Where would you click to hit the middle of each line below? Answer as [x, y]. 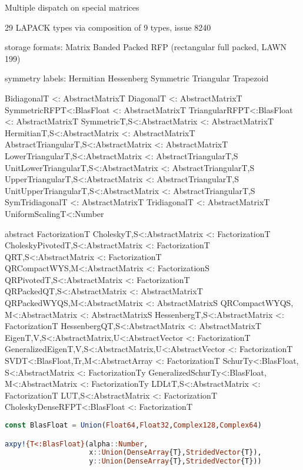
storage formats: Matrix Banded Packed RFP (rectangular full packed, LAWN [146, 47]
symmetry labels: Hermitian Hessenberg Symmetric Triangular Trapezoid [137, 78]
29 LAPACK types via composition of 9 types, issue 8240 [108, 27]
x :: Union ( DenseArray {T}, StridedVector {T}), [175, 453]
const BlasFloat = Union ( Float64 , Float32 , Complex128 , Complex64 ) [133, 425]
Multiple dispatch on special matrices [72, 7]
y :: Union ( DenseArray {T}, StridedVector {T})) [175, 461]
